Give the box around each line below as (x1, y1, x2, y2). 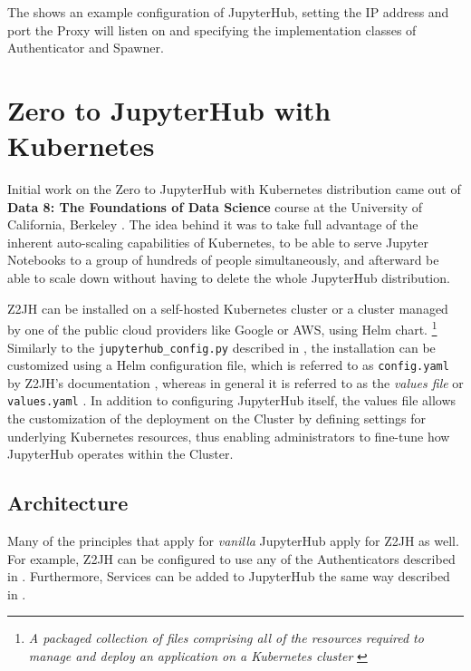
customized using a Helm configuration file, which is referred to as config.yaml (7, 355, 449, 374)
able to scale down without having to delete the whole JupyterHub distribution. (7, 268, 450, 287)
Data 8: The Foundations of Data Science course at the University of (7, 197, 423, 216)
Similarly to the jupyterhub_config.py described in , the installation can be (7, 337, 436, 356)
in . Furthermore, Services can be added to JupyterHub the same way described (7, 567, 450, 586)
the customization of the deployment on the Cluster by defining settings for (7, 409, 426, 428)
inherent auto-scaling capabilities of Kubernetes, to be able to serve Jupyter (7, 232, 428, 251)
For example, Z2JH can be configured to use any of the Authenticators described (7, 549, 456, 568)
